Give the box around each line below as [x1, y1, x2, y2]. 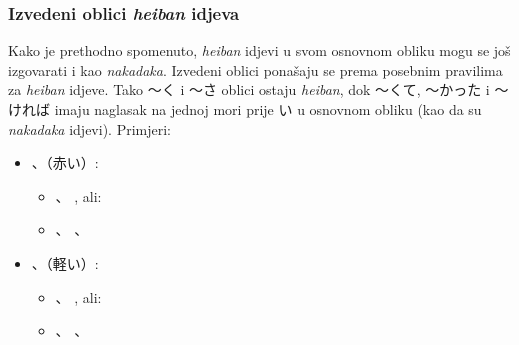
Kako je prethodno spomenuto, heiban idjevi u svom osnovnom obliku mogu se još [8, 40, 511, 61]
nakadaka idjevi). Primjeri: [8, 118, 172, 139]
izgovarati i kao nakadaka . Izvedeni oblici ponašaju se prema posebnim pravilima [8, 59, 503, 80]
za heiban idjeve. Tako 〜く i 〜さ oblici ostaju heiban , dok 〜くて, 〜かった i [8, 79, 490, 100]
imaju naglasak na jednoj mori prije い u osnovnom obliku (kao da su [54, 99, 482, 119]
